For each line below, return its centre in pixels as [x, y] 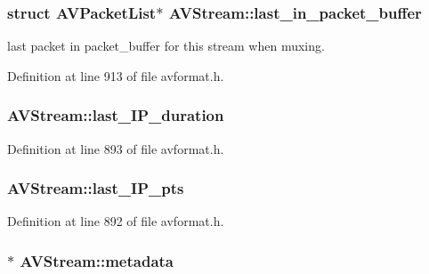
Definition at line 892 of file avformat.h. [116, 221]
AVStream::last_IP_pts [96, 188]
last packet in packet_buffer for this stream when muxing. [166, 46]
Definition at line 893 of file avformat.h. [116, 148]
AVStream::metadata [97, 260]
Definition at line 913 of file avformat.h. [116, 75]
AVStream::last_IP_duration [116, 115]
